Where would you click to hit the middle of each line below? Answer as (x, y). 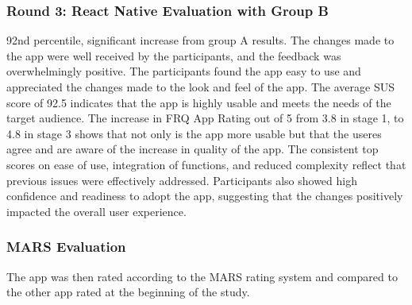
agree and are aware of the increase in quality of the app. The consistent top (193, 149)
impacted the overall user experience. (96, 211)
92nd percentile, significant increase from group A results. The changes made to (200, 40)
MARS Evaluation (66, 247)
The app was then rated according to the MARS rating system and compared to (202, 276)
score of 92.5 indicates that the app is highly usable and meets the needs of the (199, 102)
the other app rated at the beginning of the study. (128, 292)
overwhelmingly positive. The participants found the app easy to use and (184, 71)
